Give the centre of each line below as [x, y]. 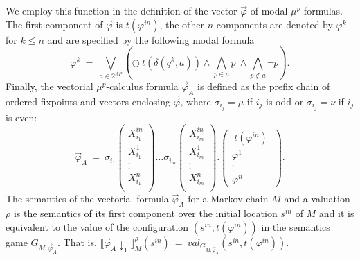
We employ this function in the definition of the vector [121, 10]
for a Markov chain [228, 198]
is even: [21, 117]
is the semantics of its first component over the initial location [145, 213]
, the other [182, 24]
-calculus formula [142, 86]
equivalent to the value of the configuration [97, 226]
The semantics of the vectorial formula [87, 198]
